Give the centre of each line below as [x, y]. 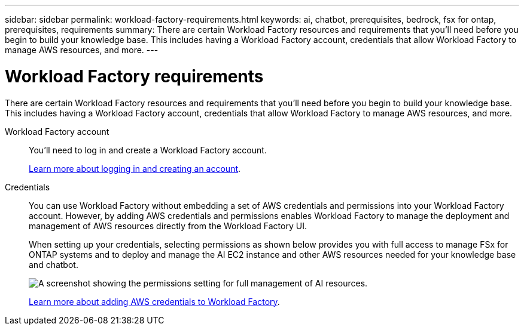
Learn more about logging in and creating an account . [135, 168]
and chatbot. [54, 264]
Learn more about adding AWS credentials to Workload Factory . [154, 301]
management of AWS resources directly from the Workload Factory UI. [168, 226]
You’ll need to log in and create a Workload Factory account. [148, 150]
